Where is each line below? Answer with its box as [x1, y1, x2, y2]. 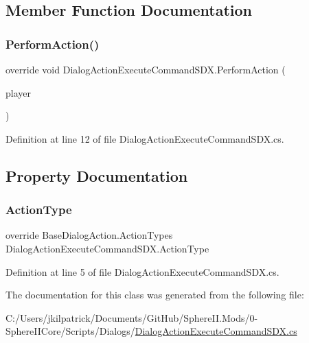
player [5, 85, 31, 99]
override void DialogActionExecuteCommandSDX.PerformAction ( [5, 62, 286, 76]
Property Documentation [5, 165, 188, 186]
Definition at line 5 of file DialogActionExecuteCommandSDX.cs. [5, 264, 279, 279]
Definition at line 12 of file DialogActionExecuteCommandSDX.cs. [5, 131, 284, 145]
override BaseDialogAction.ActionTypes [5, 228, 173, 242]
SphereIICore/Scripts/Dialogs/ [5, 324, 135, 338]
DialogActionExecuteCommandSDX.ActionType [5, 241, 209, 255]
